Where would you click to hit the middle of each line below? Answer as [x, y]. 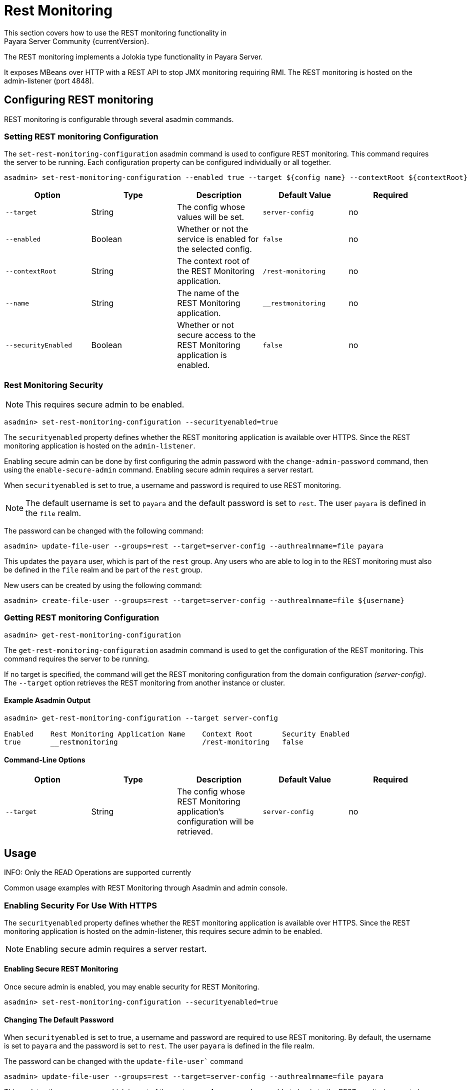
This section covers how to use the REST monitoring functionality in [115, 32]
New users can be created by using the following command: [103, 585]
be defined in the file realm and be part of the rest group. [103, 570]
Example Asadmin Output [47, 700]
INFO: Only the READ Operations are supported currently [98, 872]
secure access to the [216, 335]
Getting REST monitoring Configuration [82, 618]
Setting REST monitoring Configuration [81, 136]
